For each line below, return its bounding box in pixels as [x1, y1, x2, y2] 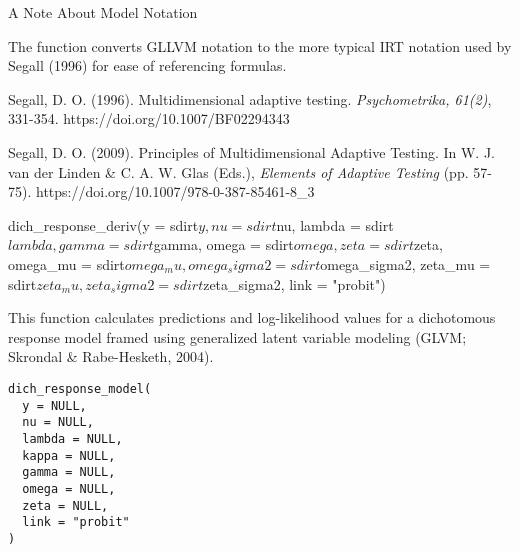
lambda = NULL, [22, 431, 123, 446]
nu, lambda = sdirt [276, 214, 394, 235]
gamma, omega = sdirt [153, 234, 294, 255]
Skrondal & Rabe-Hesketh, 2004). [8, 346, 214, 367]
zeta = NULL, [22, 498, 109, 513]
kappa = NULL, [22, 448, 116, 463]
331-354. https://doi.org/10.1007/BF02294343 [8, 108, 290, 129]
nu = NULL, [22, 415, 94, 430]
